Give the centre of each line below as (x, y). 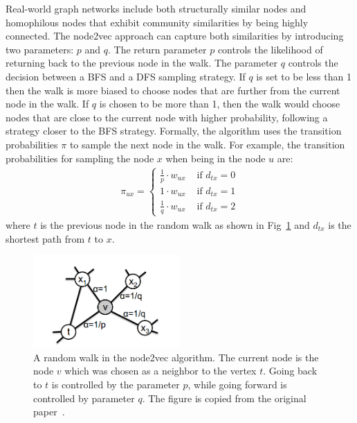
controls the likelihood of (270, 49)
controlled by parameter (84, 398)
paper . (49, 412)
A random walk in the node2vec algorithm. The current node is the (176, 357)
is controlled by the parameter (116, 384)
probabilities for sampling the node (80, 158)
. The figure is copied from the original (224, 398)
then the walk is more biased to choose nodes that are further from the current (173, 90)
